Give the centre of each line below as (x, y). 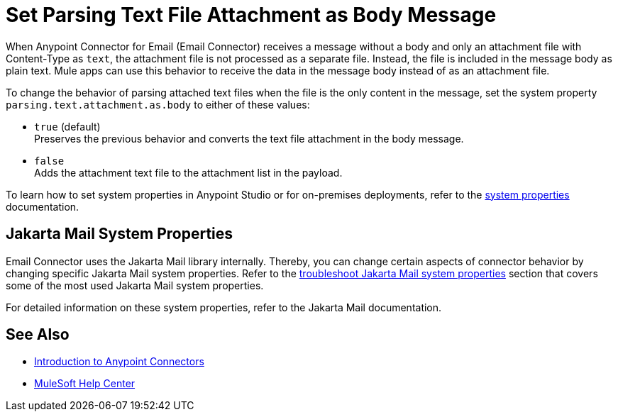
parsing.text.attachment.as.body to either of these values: (158, 104)
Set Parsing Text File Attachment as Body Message (251, 15)
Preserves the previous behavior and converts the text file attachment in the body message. (249, 138)
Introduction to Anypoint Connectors (119, 362)
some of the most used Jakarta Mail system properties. (135, 285)
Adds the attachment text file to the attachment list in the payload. (188, 172)
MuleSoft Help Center (85, 384)
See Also (38, 335)
